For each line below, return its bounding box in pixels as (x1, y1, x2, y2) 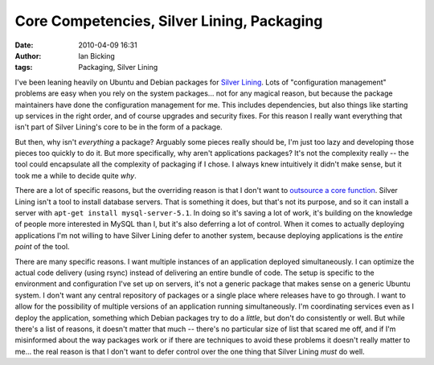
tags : (14, 63, 33, 72)
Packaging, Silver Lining (78, 63, 158, 72)
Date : (14, 40, 34, 50)
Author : (14, 51, 42, 60)
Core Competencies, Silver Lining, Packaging (14, 12, 323, 30)
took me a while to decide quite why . (14, 170, 137, 180)
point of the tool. (14, 242, 70, 252)
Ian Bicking (78, 51, 116, 60)
